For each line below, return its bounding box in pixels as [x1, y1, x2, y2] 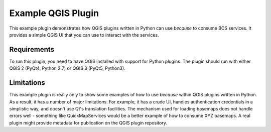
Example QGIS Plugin [9, 8, 99, 19]
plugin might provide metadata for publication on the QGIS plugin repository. [9, 119, 168, 125]
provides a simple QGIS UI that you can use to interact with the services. [9, 32, 159, 38]
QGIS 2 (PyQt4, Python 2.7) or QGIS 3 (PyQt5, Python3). [9, 65, 125, 71]
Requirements [9, 45, 55, 54]
